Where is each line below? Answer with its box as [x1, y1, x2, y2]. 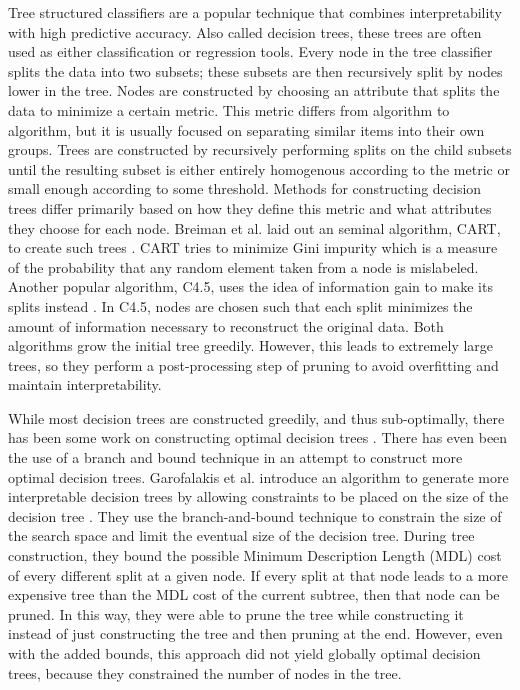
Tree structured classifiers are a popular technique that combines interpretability [8, 2, 502, 22]
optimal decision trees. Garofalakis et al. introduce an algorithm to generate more [8, 466, 509, 487]
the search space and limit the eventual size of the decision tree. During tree [8, 525, 475, 546]
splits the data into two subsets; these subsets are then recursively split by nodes [8, 60, 503, 81]
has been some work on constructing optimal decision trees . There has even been [8, 427, 508, 448]
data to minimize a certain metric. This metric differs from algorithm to [8, 99, 450, 120]
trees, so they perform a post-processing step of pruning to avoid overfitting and [8, 354, 499, 375]
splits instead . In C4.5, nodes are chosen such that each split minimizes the [8, 295, 473, 316]
